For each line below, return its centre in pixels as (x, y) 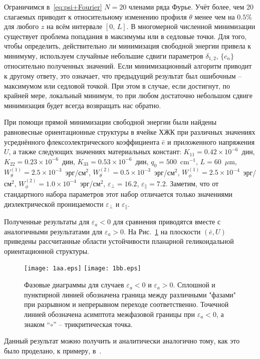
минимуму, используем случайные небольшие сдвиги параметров (104, 55)
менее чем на (215, 16)
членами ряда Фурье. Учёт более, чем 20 (191, 7)
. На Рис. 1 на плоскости (162, 231)
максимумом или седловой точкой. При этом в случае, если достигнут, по (117, 85)
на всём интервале (75, 26)
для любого (22, 26)
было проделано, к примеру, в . (53, 350)
